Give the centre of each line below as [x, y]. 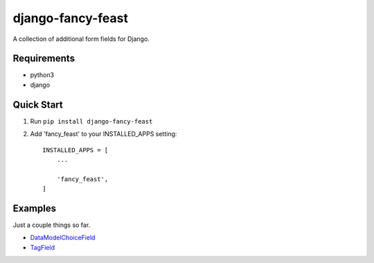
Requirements [44, 59]
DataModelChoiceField [63, 238]
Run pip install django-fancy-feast [91, 121]
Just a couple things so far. [52, 225]
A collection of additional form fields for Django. [81, 39]
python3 [42, 75]
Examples [35, 208]
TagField [43, 247]
